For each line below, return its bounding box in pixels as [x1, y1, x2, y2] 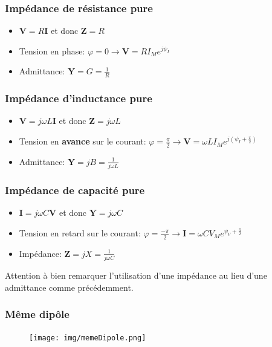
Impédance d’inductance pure [5, 91, 152, 106]
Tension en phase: [19, 44, 85, 57]
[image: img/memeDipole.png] [29, 333, 146, 342]
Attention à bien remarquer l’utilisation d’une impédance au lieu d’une [5, 269, 267, 282]
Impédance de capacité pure [5, 183, 145, 198]
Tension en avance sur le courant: [19, 135, 146, 148]
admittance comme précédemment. [5, 281, 134, 293]
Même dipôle [5, 306, 70, 322]
